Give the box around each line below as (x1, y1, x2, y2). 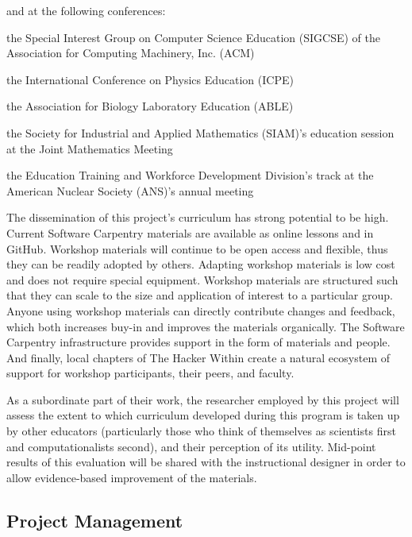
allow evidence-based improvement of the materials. (6, 469, 257, 485)
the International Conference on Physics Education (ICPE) (6, 71, 294, 87)
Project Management (6, 508, 183, 532)
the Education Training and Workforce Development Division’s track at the (6, 167, 374, 184)
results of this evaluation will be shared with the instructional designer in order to (6, 454, 406, 470)
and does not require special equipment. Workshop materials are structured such (6, 271, 399, 288)
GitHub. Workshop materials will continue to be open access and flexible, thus (6, 240, 388, 257)
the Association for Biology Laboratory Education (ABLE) (6, 98, 294, 114)
